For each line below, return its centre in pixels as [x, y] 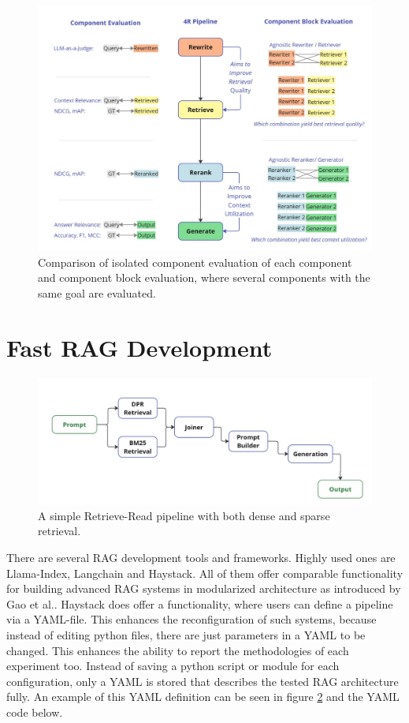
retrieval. [59, 531]
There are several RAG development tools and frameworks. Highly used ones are [201, 558]
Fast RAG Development [139, 347]
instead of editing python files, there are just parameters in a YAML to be [186, 635]
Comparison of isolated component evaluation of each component [195, 262]
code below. [35, 712]
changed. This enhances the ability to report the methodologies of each [178, 650]
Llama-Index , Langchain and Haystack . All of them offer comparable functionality [205, 573]
